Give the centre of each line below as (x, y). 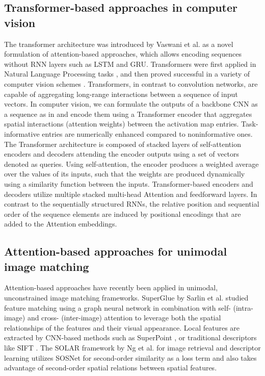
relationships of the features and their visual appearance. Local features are (122, 327)
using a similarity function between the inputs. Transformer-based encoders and (129, 183)
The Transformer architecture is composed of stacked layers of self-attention (123, 144)
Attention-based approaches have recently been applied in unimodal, (111, 287)
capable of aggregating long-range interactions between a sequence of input (121, 94)
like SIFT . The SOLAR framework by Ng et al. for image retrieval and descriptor (132, 348)
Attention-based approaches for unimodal (116, 251)
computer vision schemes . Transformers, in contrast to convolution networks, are (131, 83)
